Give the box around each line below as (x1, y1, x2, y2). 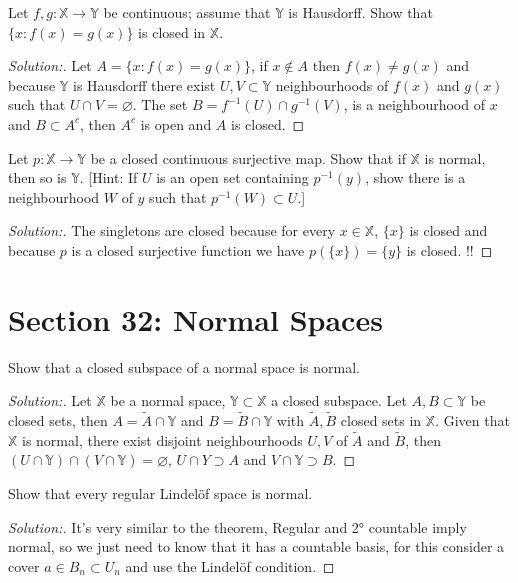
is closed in (138, 21, 206, 42)
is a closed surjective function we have (71, 239, 305, 260)
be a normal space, (110, 390, 226, 411)
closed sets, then (8, 410, 108, 431)
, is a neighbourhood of (343, 94, 485, 115)
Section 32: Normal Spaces (8, 298, 383, 339)
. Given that (435, 410, 510, 431)
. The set (132, 94, 188, 115)
